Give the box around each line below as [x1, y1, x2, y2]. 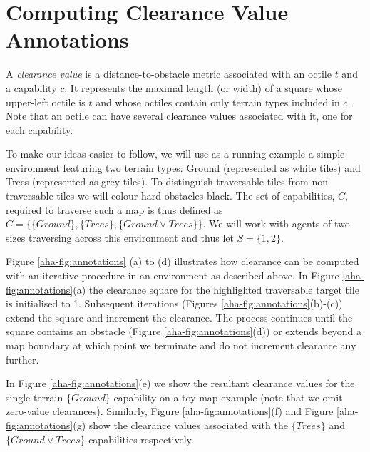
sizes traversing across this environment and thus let [6, 230, 234, 245]
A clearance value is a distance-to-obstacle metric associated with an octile [6, 66, 332, 81]
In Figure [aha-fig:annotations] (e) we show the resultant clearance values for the [6, 376, 355, 391]
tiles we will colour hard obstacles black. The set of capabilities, [56, 188, 335, 203]
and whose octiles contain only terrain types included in [96, 94, 340, 109]
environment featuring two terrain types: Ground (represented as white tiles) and [6, 160, 361, 175]
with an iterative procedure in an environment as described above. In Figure [6, 268, 339, 283]
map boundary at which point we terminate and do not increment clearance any [6, 338, 356, 352]
